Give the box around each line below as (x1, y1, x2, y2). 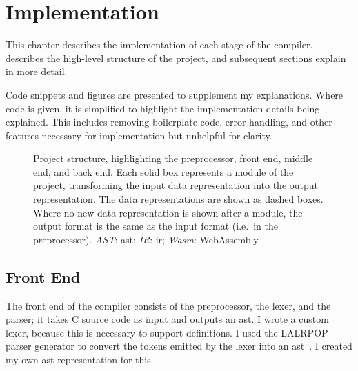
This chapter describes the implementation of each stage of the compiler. (6, 37, 313, 52)
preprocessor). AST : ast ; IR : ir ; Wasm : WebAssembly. (33, 232, 261, 246)
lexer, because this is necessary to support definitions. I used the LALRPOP (6, 325, 328, 339)
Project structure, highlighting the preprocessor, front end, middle (33, 151, 313, 166)
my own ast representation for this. (6, 352, 154, 367)
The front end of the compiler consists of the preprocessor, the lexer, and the (6, 298, 331, 312)
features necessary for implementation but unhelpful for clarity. (6, 128, 272, 142)
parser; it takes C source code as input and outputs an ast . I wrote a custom (6, 312, 329, 326)
